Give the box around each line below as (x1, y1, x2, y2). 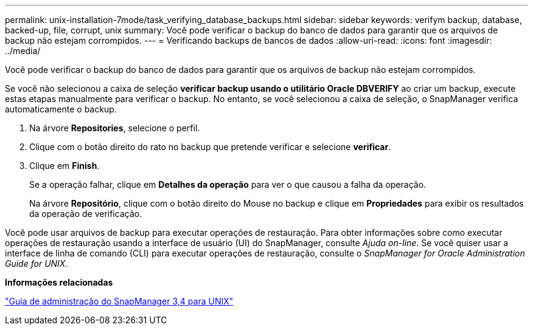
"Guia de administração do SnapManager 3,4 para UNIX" (5, 296, 234, 306)
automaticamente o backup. (5, 104, 117, 114)
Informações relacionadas (5, 277, 113, 287)
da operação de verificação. (29, 208, 142, 219)
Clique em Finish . (29, 160, 100, 171)
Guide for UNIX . (5, 258, 68, 269)
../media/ (5, 46, 41, 56)
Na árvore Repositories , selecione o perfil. (29, 123, 200, 133)
